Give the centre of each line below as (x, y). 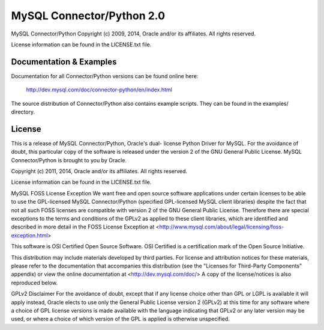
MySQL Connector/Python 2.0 (88, 16)
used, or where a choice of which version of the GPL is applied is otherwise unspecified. (121, 319)
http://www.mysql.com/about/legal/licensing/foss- (222, 227)
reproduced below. (34, 283)
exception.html (29, 235)
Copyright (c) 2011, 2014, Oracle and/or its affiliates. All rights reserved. (99, 171)
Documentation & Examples (64, 62)
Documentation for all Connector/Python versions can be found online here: (105, 76)
